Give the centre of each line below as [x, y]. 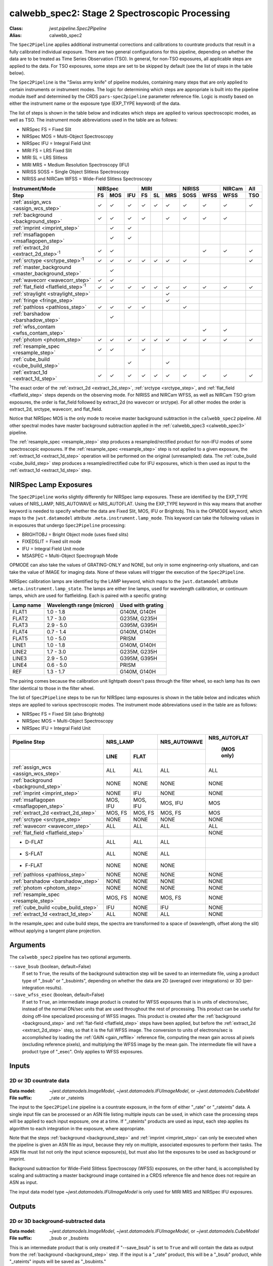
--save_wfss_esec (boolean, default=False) [57, 995]
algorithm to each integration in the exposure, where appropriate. [77, 1128]
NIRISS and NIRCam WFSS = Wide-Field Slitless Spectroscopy [87, 179]
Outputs [22, 1206]
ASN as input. [24, 1182]
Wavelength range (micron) [81, 605]
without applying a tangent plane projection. [55, 931]
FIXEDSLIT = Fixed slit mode [52, 541]
